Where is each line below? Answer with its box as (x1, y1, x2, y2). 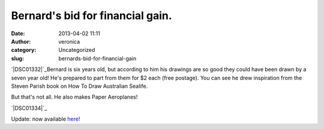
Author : (11, 38, 31, 45)
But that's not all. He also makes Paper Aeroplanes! (11, 93, 138, 101)
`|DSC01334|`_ (11, 105, 47, 112)
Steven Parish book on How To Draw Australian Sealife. (11, 82, 148, 90)
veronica (58, 38, 80, 45)
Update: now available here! (11, 115, 80, 122)
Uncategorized (58, 47, 95, 54)
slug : (11, 54, 24, 62)
